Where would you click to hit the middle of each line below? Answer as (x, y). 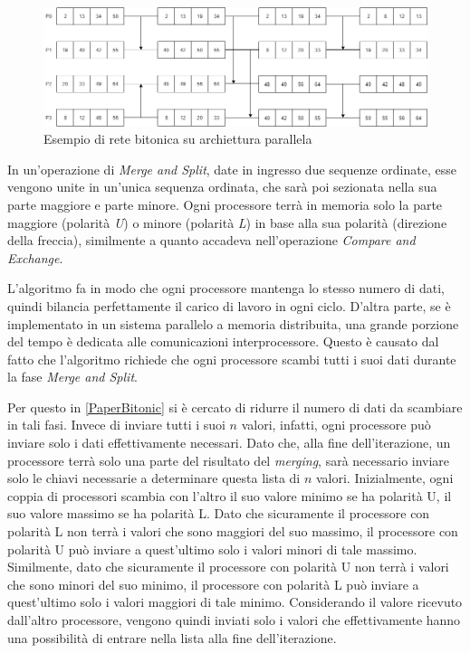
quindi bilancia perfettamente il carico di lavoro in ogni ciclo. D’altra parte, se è (229, 305)
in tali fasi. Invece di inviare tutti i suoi (116, 425)
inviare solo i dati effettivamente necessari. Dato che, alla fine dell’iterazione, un (229, 443)
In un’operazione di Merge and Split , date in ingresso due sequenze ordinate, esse (232, 169)
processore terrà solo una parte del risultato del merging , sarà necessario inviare (229, 460)
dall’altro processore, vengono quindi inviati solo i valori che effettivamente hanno (234, 620)
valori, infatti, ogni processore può (336, 425)
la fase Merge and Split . (72, 377)
